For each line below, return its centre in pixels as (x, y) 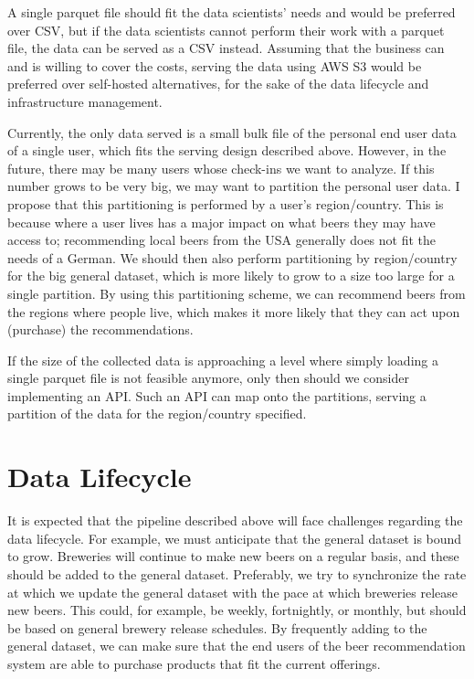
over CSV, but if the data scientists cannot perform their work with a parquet (226, 30)
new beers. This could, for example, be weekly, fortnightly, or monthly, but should (237, 610)
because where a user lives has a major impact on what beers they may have (221, 222)
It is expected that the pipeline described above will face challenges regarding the (235, 520)
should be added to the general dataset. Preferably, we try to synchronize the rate (237, 573)
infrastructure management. (85, 101)
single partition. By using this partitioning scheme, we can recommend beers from (237, 293)
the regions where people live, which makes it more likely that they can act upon (234, 311)
